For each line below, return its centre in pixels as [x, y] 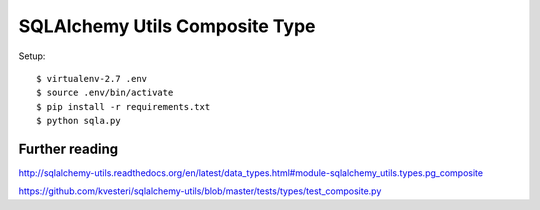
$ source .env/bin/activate [105, 93]
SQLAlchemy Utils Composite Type [167, 26]
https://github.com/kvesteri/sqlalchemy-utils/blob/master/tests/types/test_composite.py [200, 191]
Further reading [68, 148]
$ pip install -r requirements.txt [123, 106]
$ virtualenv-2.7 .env [92, 78]
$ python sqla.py [78, 121]
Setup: [32, 56]
